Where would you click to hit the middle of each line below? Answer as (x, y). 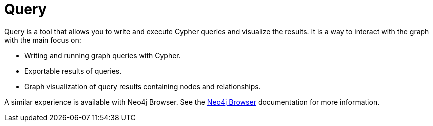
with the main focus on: (43, 40)
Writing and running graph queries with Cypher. (102, 55)
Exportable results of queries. (73, 71)
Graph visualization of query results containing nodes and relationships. (142, 86)
